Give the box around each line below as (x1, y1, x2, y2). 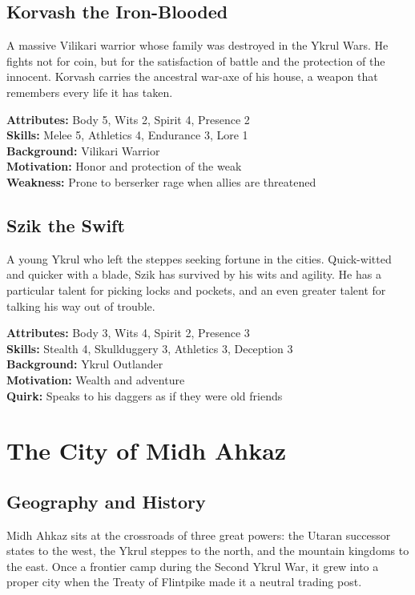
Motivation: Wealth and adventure (6, 371, 185, 388)
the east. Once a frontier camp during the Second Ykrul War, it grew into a (6, 557, 379, 574)
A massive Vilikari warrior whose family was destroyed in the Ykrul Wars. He (6, 37, 389, 54)
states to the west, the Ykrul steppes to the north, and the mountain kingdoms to (6, 542, 409, 559)
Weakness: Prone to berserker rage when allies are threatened (6, 173, 316, 190)
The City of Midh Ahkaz (6, 434, 287, 467)
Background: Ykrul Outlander (6, 356, 163, 372)
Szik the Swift (6, 212, 125, 237)
